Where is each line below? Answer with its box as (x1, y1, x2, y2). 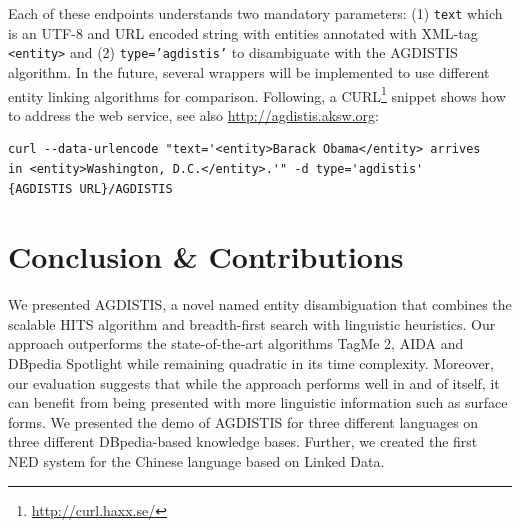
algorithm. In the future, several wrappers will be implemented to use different (8, 61, 490, 82)
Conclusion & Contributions (8, 236, 404, 277)
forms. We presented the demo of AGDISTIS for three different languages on (8, 411, 479, 432)
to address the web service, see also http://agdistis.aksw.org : (8, 104, 379, 125)
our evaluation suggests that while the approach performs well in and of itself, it (8, 372, 500, 393)
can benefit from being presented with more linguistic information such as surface (8, 392, 508, 413)
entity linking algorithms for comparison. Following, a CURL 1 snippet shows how (8, 82, 506, 106)
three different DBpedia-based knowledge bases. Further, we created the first (8, 431, 478, 452)
